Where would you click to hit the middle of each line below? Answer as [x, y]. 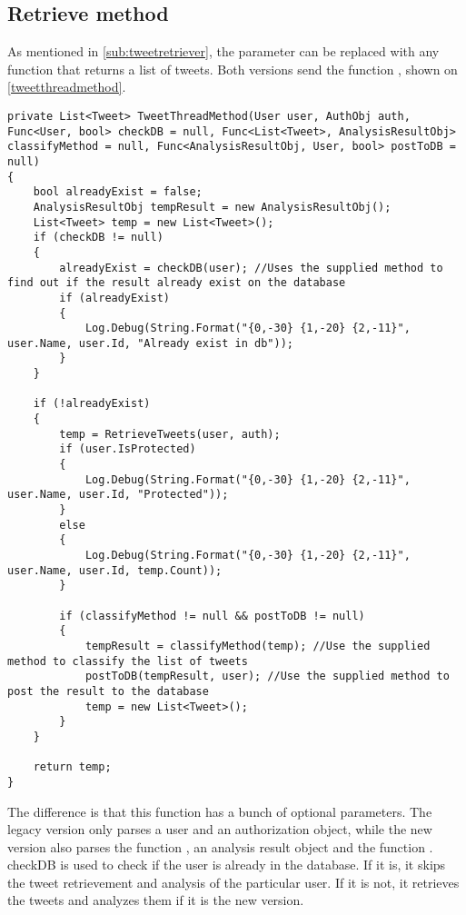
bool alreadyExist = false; [118, 192]
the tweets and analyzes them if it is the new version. [156, 900]
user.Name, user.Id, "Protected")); [118, 495]
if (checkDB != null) [98, 238]
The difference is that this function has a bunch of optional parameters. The [220, 811]
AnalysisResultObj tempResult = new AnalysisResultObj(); [212, 207]
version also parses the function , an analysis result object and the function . [220, 846]
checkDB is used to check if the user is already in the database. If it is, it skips [227, 865]
